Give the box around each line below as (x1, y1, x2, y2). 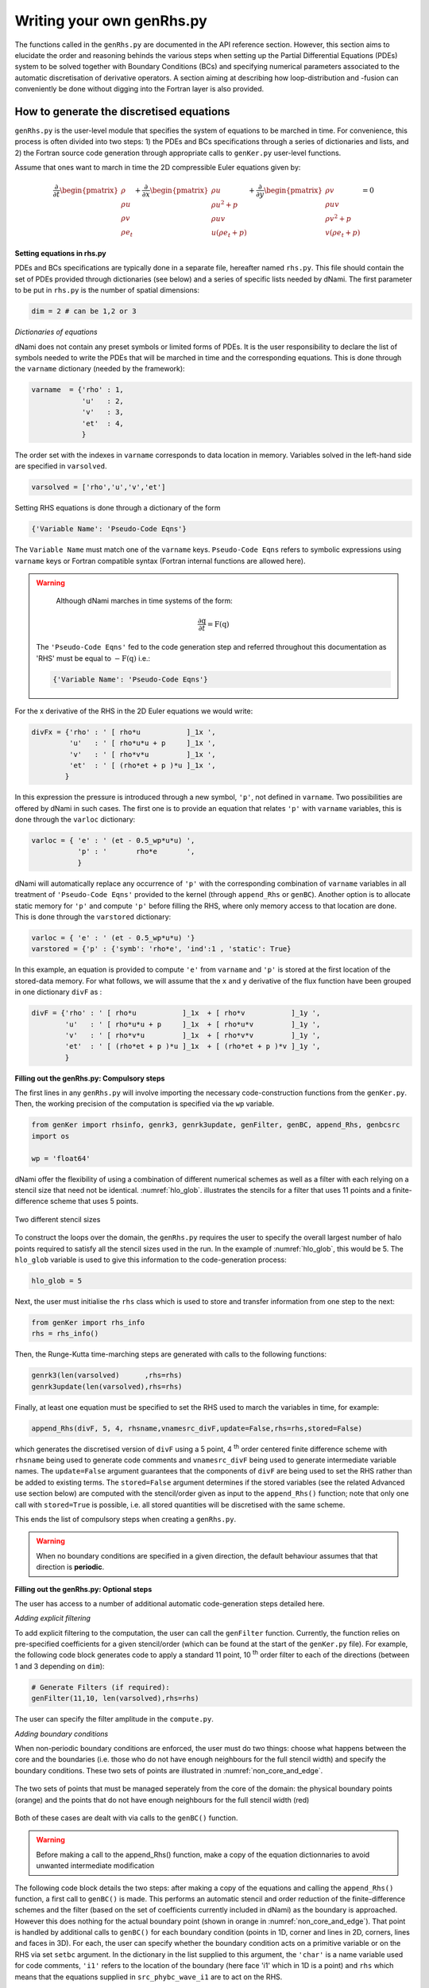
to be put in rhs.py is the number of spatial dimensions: (14, 285, 200, 295)
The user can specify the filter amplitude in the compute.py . (14, 1714, 214, 1724)
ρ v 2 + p (325, 212, 352, 223)
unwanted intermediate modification (36, 1861, 155, 1870)
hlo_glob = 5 (31, 1276, 83, 1285)
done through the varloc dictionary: (14, 815, 136, 825)
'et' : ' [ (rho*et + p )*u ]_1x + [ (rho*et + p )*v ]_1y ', (64, 1042, 321, 1051)
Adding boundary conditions (14, 1729, 109, 1738)
